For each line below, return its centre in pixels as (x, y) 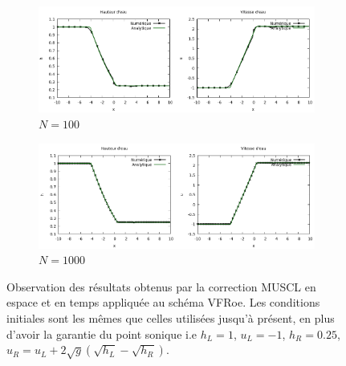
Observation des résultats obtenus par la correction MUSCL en (161, 286)
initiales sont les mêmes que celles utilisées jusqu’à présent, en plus (171, 317)
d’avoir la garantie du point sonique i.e (102, 333)
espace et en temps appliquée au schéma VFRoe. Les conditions (163, 302)
